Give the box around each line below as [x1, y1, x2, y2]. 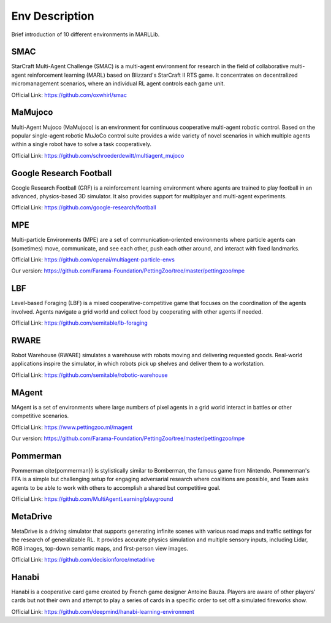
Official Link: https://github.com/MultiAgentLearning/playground [11, 495, 173, 503]
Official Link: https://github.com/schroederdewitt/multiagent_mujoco [11, 152, 185, 159]
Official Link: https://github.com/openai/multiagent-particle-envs [11, 256, 175, 263]
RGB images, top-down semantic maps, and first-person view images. [11, 544, 189, 552]
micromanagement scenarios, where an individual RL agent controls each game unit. [11, 80, 225, 87]
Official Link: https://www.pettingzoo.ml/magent [11, 424, 133, 431]
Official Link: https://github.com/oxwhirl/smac [11, 91, 127, 98]
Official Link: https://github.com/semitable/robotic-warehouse [11, 371, 168, 379]
